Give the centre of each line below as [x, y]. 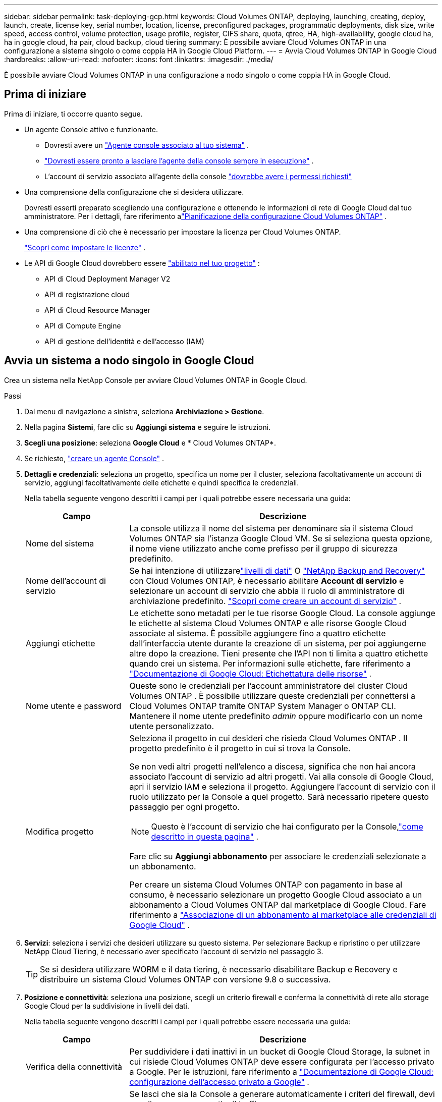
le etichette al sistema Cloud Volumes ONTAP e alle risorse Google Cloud [268, 623]
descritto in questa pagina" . [205, 836]
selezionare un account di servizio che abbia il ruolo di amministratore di [267, 591]
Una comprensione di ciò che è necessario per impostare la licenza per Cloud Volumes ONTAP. [183, 232]
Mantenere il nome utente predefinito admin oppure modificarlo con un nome [276, 716]
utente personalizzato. [172, 726]
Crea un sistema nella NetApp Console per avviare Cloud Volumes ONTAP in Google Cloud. [156, 380]
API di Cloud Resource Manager [97, 310]
